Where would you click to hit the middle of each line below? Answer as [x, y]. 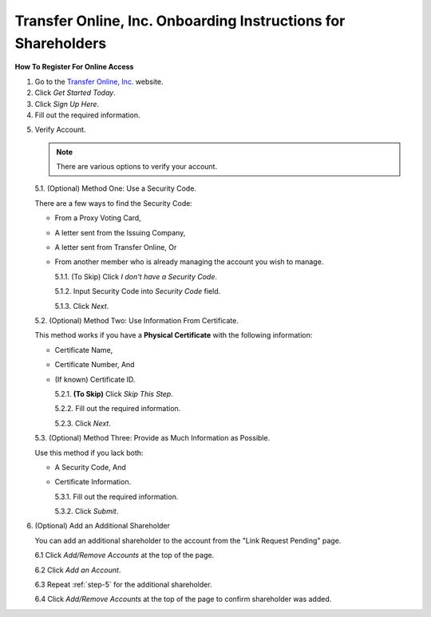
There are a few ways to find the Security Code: [114, 203]
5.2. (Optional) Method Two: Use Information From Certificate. [136, 320]
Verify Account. [61, 130]
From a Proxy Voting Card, [98, 218]
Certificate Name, [84, 350]
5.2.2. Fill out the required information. [118, 409]
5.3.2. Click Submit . [87, 512]
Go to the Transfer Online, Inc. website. [99, 81]
